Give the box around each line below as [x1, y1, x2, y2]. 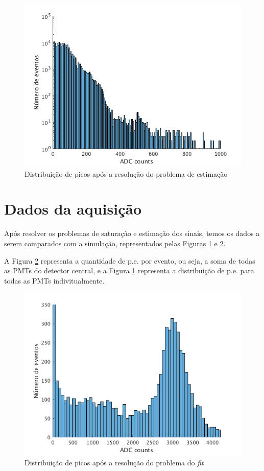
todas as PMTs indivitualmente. [4, 275, 105, 286]
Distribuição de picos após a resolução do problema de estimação [25, 168, 228, 179]
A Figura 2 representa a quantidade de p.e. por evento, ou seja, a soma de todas [4, 255, 255, 266]
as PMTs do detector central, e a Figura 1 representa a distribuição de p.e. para [4, 265, 254, 276]
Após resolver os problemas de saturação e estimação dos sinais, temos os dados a [4, 228, 260, 239]
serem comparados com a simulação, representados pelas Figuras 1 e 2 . [4, 238, 226, 248]
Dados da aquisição [4, 198, 142, 219]
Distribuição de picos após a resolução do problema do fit [25, 457, 204, 467]
